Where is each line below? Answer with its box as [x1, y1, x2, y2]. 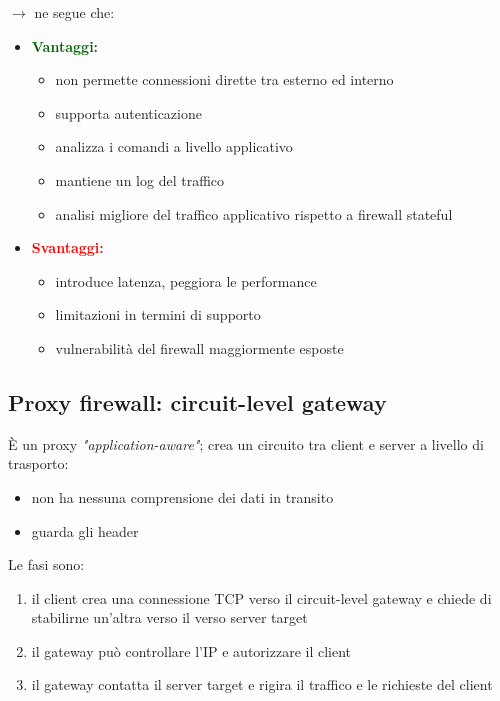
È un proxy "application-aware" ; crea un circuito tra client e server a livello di [8, 433, 484, 454]
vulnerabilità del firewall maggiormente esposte [55, 337, 344, 358]
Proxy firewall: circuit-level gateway [8, 386, 387, 417]
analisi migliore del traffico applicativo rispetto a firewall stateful [55, 203, 453, 224]
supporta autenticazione [55, 102, 202, 123]
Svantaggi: [31, 237, 104, 258]
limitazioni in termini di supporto [55, 304, 261, 325]
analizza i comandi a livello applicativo [55, 136, 293, 157]
